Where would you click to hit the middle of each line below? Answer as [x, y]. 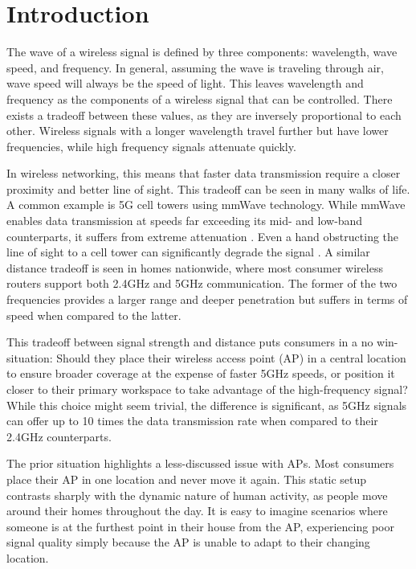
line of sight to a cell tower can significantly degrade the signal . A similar [188, 252]
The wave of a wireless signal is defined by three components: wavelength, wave [202, 52]
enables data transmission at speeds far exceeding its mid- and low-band [185, 221]
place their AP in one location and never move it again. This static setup [187, 479]
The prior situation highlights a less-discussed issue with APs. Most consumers [200, 463]
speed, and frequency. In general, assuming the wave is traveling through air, [195, 67]
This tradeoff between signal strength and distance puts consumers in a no [190, 342]
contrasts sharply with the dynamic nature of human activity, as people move [197, 495]
